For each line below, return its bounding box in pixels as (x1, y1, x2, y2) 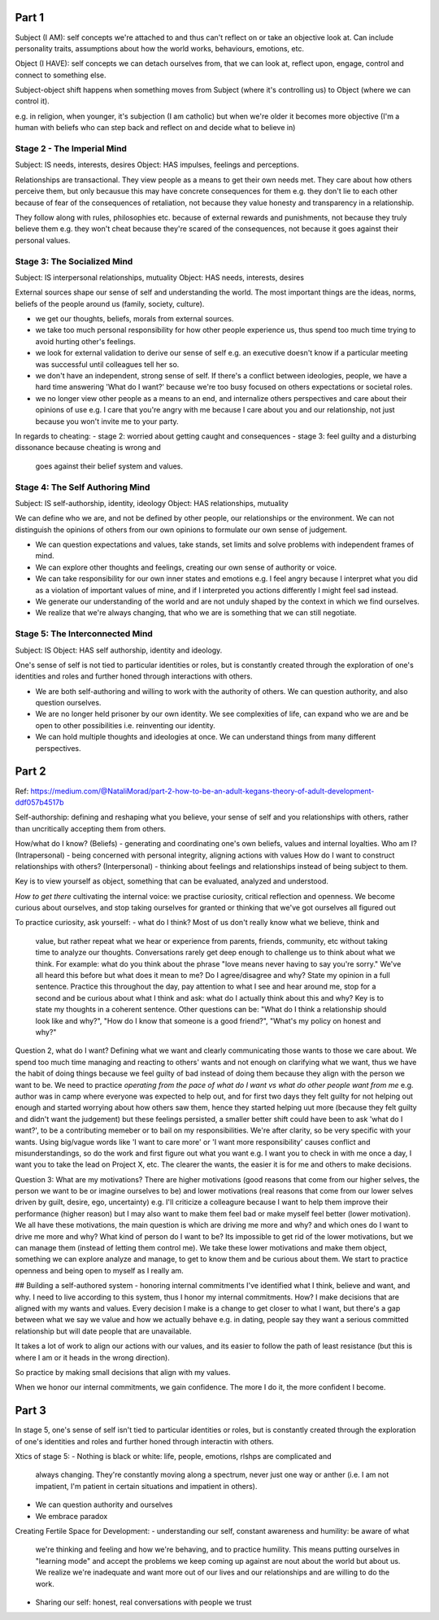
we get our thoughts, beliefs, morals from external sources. (35, 314, 234, 324)
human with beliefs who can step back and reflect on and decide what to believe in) (15, 123, 296, 133)
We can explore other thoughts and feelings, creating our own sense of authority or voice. (35, 562, 337, 572)
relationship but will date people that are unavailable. (15, 1326, 192, 1336)
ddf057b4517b (15, 797, 64, 807)
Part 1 (15, 11, 45, 24)
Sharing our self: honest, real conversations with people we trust (35, 1597, 252, 1607)
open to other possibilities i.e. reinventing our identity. (35, 720, 215, 730)
